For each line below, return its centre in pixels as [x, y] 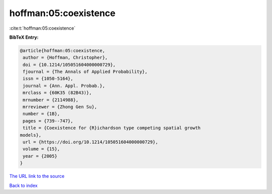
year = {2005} [40, 156]
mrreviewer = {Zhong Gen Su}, [60, 107]
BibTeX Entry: [24, 37]
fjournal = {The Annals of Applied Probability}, [85, 72]
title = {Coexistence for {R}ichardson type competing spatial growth [112, 128]
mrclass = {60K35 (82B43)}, [57, 93]
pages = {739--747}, [48, 121]
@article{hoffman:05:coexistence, [62, 51]
